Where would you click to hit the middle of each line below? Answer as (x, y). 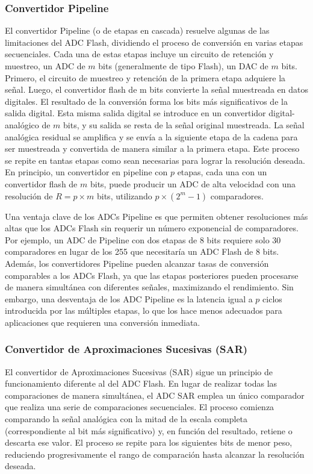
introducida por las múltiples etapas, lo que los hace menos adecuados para (144, 310)
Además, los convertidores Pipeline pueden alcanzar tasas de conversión (137, 263)
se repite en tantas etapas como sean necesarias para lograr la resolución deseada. (155, 160)
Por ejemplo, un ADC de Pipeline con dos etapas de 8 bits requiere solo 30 (143, 239)
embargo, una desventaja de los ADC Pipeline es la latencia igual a (129, 298)
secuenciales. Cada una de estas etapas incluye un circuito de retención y (139, 54)
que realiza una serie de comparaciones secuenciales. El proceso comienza (140, 407)
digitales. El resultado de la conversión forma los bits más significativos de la (146, 101)
